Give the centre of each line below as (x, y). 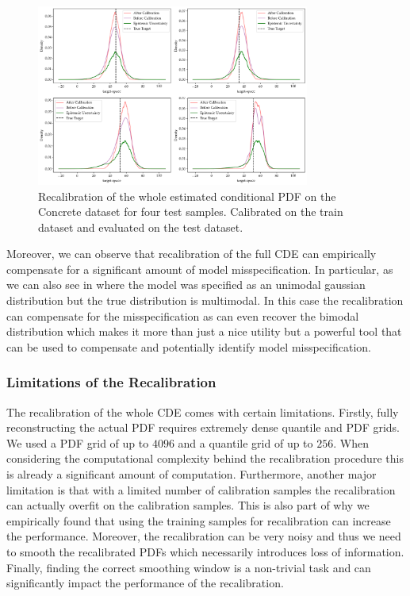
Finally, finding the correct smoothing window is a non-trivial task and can (189, 567)
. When (351, 442)
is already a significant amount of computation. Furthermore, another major (192, 474)
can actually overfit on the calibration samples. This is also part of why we (188, 505)
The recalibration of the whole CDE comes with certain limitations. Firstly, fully (203, 411)
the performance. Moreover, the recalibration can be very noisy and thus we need (204, 536)
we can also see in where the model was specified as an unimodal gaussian (186, 285)
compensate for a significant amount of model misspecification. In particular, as (200, 269)
